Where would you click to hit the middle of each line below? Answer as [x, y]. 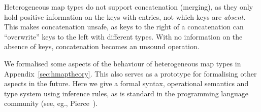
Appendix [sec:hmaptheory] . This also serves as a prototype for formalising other [130, 73]
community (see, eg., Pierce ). [51, 103]
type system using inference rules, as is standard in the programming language [126, 93]
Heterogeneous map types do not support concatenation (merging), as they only [129, 7]
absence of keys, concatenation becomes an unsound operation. [102, 46]
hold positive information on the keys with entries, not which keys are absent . [125, 16]
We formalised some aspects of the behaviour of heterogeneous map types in [123, 63]
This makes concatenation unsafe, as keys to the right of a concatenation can [124, 27]
